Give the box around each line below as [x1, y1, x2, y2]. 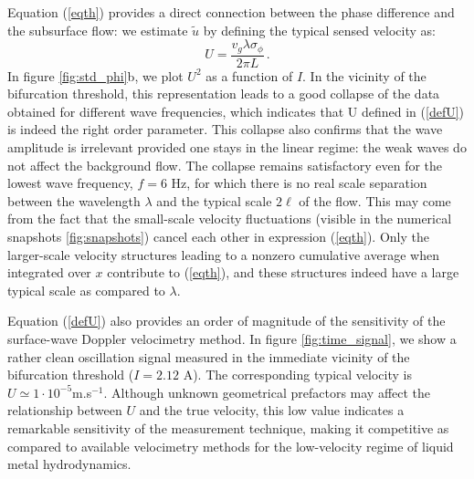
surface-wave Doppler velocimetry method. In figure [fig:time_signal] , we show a [7, 328, 457, 348]
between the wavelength [7, 191, 141, 210]
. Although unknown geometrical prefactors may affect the [103, 382, 431, 401]
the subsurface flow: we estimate [7, 20, 188, 39]
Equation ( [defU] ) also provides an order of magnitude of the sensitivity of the [7, 311, 446, 330]
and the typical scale [156, 191, 272, 210]
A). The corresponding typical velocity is [183, 365, 412, 384]
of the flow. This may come [299, 191, 451, 210]
